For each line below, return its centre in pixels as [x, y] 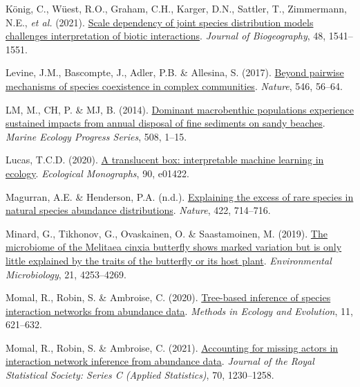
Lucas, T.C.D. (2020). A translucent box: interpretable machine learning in [165, 160]
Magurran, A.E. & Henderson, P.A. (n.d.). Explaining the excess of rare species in [180, 196]
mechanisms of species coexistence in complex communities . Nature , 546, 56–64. [174, 85]
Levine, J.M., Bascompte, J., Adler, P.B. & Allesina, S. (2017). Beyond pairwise [175, 72]
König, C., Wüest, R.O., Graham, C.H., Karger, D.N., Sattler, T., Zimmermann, [176, 8]
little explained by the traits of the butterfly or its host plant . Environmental [169, 260]
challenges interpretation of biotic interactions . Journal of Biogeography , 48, [166, 36]
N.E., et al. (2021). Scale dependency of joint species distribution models [160, 22]
